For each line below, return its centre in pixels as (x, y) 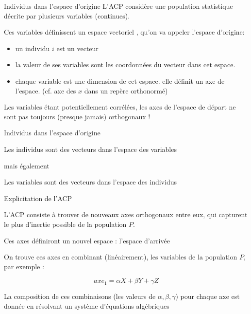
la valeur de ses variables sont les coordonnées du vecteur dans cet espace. (125, 65)
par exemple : (24, 266)
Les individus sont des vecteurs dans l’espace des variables (90, 149)
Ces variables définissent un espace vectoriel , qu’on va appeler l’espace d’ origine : (124, 32)
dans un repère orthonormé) (126, 90)
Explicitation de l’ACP (38, 198)
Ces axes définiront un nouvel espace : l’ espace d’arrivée (87, 240)
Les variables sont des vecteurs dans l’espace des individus (90, 182)
